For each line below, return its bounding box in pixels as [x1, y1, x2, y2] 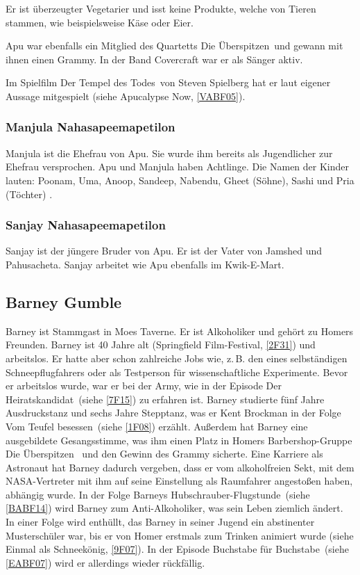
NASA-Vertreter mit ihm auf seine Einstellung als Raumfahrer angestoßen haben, [6, 473, 353, 488]
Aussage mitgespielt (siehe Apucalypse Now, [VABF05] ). [6, 88, 246, 103]
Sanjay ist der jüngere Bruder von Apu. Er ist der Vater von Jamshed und [6, 243, 323, 258]
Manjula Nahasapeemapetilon [6, 118, 175, 136]
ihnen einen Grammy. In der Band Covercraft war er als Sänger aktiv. [6, 51, 303, 66]
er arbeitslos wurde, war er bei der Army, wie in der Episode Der [6, 378, 282, 393]
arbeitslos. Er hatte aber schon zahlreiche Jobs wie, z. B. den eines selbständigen [6, 350, 348, 365]
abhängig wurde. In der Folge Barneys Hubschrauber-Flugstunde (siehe [6, 487, 310, 501]
